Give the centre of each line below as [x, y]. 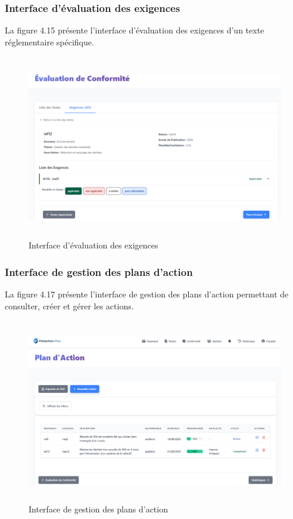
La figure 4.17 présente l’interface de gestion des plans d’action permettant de [147, 294]
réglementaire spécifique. [49, 42]
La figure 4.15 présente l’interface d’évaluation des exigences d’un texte [135, 30]
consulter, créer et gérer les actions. [69, 305]
